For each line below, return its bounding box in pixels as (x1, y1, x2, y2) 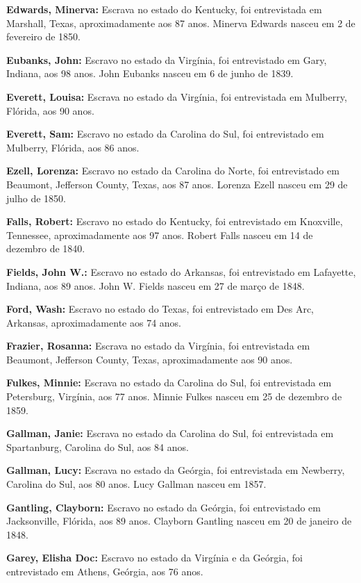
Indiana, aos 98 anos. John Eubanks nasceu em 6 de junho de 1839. (6, 66, 294, 81)
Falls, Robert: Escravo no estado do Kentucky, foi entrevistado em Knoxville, (6, 214, 343, 229)
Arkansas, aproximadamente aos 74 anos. (6, 315, 181, 329)
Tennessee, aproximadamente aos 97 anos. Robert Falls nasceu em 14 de (6, 227, 313, 242)
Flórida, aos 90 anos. (6, 103, 94, 117)
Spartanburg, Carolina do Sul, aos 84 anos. (6, 439, 189, 454)
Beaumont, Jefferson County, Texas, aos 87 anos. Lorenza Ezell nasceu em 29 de (6, 176, 348, 191)
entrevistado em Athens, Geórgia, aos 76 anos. (6, 564, 203, 578)
